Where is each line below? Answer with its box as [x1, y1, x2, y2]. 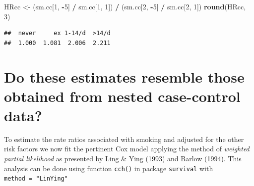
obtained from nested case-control [4, 86, 241, 106]
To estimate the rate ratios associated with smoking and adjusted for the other [4, 134, 244, 144]
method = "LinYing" [4, 175, 68, 183]
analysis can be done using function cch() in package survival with [4, 163, 213, 173]
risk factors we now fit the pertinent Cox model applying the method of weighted [4, 143, 250, 154]
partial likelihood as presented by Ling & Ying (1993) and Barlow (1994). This [4, 153, 242, 164]
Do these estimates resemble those [4, 66, 245, 87]
